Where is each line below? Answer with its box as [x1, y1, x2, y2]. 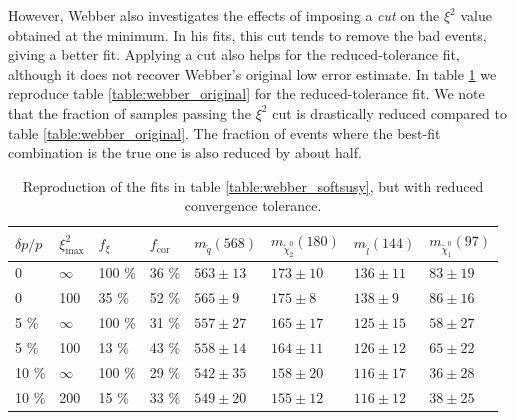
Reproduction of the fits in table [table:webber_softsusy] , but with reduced [22, 175, 484, 196]
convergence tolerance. [184, 195, 322, 216]
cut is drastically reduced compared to [272, 102, 507, 123]
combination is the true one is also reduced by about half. [8, 142, 362, 163]
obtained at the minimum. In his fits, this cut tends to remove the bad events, [8, 24, 487, 45]
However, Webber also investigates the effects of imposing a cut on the [8, 5, 440, 25]
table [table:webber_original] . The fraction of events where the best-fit [8, 122, 441, 143]
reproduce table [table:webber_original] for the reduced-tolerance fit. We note [8, 83, 485, 104]
